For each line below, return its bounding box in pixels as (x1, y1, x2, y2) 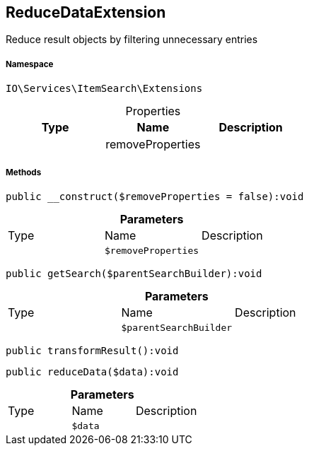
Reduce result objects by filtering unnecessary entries (6, 33, 258, 46)
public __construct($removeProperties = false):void (6, 190, 304, 202)
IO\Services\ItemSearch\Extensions (6, 83, 203, 95)
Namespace (6, 59, 54, 69)
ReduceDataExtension (6, 4, 166, 21)
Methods (6, 167, 42, 177)
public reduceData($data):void (6, 365, 179, 377)
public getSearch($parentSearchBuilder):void (6, 267, 262, 279)
